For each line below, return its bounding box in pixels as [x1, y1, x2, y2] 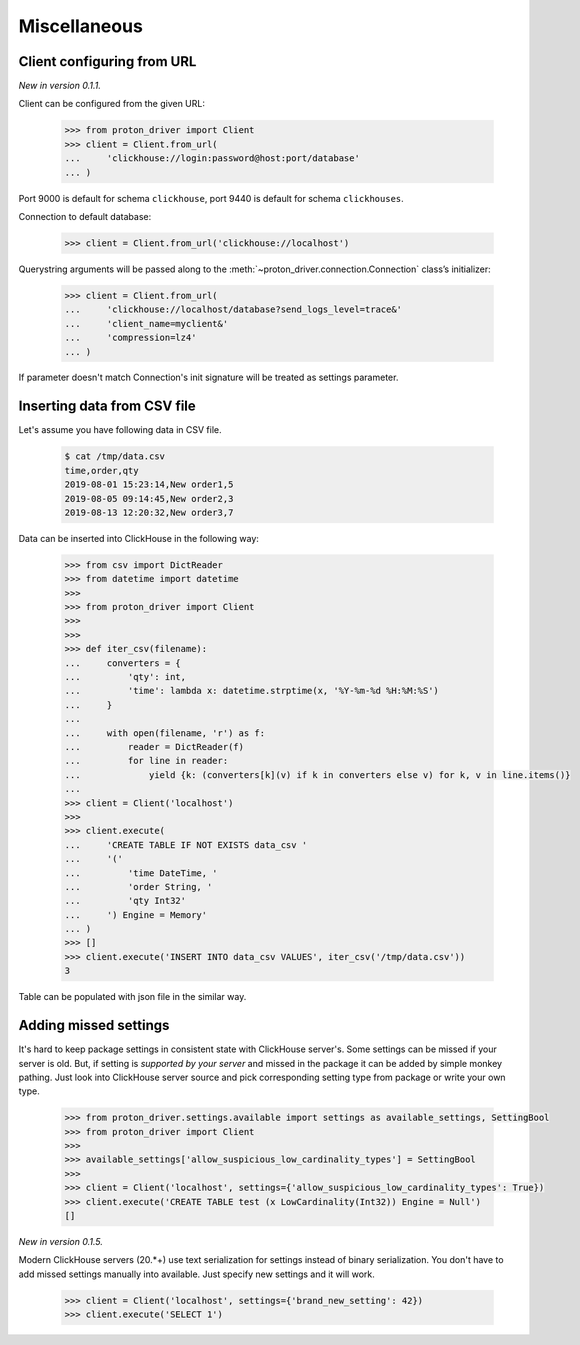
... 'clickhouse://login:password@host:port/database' [64, 153, 360, 164]
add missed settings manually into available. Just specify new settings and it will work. [18, 1268, 375, 1280]
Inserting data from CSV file [18, 398, 197, 415]
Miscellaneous [18, 15, 144, 37]
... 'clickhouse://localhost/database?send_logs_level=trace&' [64, 304, 403, 315]
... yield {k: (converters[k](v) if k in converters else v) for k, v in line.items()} [64, 769, 571, 780]
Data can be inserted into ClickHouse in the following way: [18, 532, 260, 544]
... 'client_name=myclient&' [64, 318, 229, 329]
